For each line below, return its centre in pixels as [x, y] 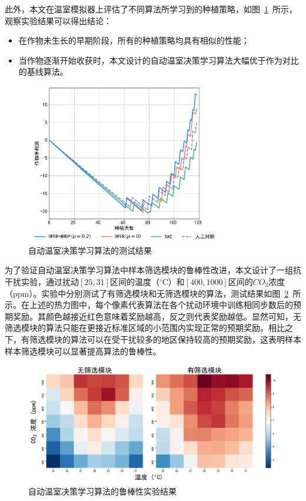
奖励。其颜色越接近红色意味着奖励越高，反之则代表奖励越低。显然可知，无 [157, 316]
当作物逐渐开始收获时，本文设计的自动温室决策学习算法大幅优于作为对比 [159, 60]
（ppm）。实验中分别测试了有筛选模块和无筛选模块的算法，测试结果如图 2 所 [153, 293]
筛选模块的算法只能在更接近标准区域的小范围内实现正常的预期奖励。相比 [145, 328]
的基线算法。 [43, 72]
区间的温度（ [134, 281]
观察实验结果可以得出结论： [58, 20]
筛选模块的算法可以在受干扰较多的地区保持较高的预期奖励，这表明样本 [165, 339]
